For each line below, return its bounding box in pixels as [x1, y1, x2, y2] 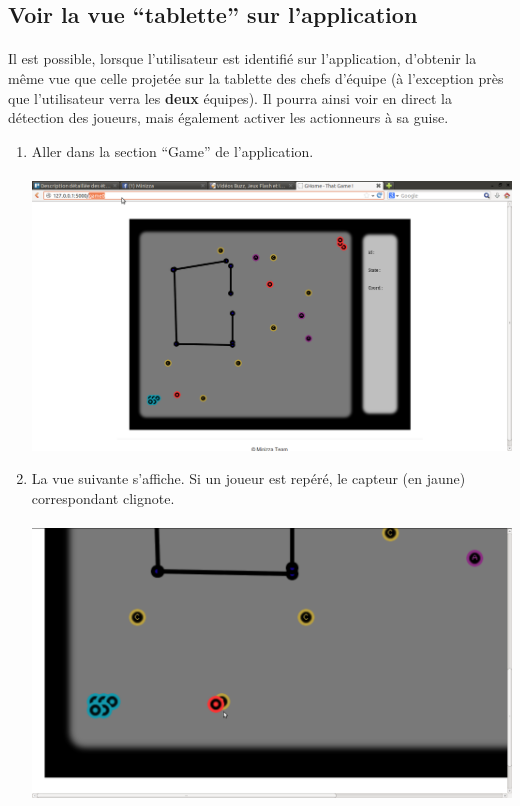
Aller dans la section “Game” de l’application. [31, 140, 314, 161]
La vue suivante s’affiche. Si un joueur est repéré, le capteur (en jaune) [31, 468, 466, 489]
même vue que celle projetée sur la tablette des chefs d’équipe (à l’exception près [8, 67, 504, 88]
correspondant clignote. [31, 487, 175, 508]
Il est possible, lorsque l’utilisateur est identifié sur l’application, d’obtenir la [8, 48, 477, 69]
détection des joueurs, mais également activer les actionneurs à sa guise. [8, 107, 449, 128]
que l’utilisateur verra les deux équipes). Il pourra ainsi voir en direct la [8, 87, 452, 108]
